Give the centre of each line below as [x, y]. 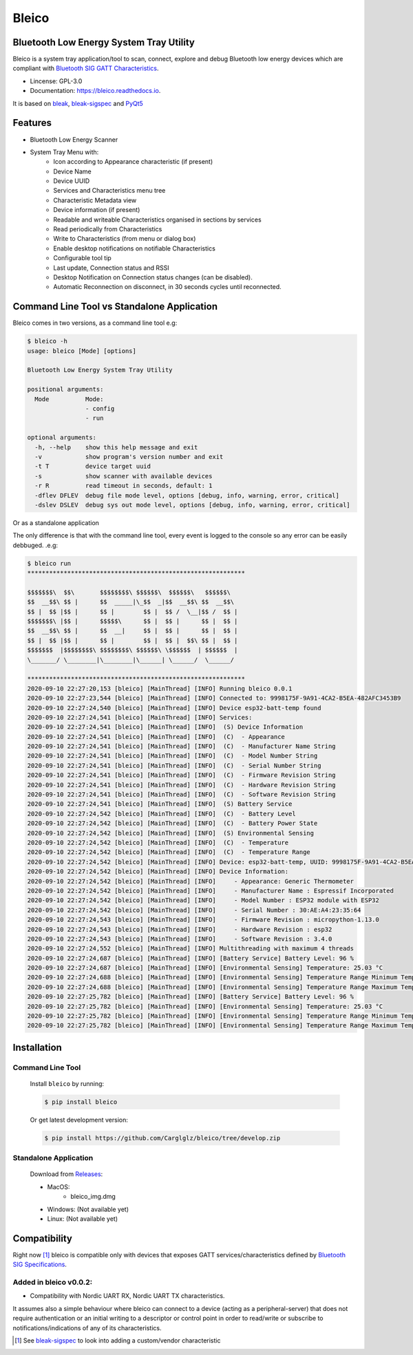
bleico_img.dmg [93, 1197]
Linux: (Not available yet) [83, 1219]
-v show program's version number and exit [129, 457]
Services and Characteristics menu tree [109, 191]
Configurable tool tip [82, 258]
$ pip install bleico [81, 1102]
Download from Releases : [66, 1174]
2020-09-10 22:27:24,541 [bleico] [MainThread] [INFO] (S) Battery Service [160, 804]
